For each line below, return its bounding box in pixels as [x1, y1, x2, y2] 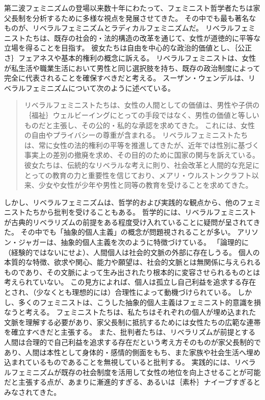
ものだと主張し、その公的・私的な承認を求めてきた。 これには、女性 [24, 119, 255, 130]
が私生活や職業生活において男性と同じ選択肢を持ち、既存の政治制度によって [4, 62, 260, 73]
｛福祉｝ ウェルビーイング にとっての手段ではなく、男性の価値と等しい [24, 109, 259, 120]
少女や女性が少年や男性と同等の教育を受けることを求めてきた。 [38, 180, 253, 190]
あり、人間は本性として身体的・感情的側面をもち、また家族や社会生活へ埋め [4, 346, 261, 357]
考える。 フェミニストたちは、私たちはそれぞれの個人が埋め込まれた [25, 307, 256, 317]
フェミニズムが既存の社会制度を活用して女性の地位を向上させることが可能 [11, 366, 261, 377]
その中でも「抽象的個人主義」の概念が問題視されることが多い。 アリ [20, 227, 252, 237]
